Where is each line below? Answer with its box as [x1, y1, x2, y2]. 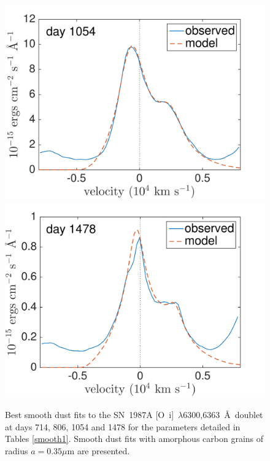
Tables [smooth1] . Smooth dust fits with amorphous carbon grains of [5, 432, 264, 445]
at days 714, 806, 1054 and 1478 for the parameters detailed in [5, 420, 241, 433]
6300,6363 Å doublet [183, 408, 263, 420]
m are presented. [67, 444, 130, 457]
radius [5, 444, 28, 457]
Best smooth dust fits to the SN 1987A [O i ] [5, 408, 174, 420]
